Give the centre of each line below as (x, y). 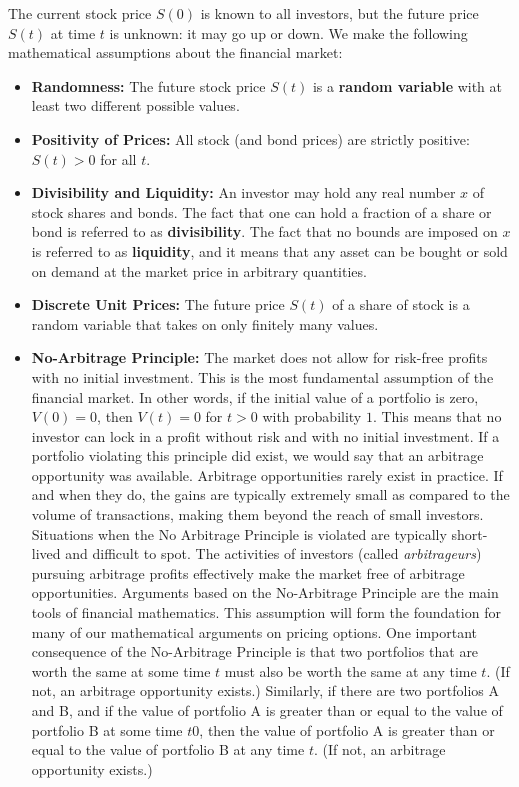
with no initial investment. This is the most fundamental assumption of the (262, 376)
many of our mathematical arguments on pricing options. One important (254, 631)
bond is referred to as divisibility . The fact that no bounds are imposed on (264, 231)
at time (73, 32)
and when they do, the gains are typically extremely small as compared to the (270, 494)
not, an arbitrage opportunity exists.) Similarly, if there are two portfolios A (265, 690)
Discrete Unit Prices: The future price (158, 304)
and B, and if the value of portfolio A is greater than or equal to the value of (267, 710)
